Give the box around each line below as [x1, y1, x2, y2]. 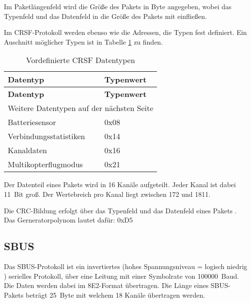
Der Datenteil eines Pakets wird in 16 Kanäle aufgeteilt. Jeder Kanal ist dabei [4, 179, 236, 190]
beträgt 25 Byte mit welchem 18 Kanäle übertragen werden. [25, 289, 205, 300]
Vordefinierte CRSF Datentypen [26, 54, 135, 66]
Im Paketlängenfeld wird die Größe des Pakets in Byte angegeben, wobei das [4, 1, 232, 11]
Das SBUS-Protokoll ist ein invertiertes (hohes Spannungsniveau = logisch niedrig [4, 261, 248, 271]
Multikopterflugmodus [8, 159, 83, 170]
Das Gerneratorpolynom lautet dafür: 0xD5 [4, 215, 133, 225]
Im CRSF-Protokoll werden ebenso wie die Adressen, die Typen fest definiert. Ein [4, 27, 247, 37]
